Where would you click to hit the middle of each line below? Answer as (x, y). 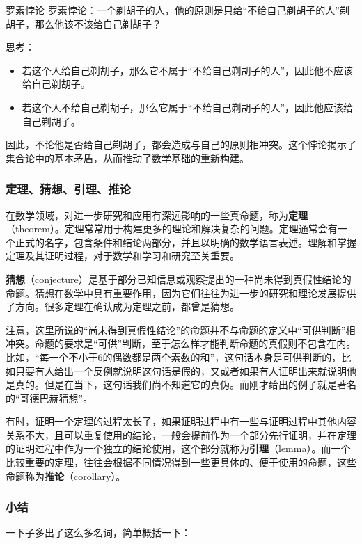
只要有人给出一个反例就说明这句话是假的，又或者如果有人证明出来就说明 (181, 370)
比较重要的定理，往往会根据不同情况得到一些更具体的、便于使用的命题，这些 (181, 462)
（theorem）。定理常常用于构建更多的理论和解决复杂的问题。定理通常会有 (172, 229)
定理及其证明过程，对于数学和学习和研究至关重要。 (123, 256)
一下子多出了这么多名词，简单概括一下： (98, 533)
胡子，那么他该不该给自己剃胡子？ (84, 23)
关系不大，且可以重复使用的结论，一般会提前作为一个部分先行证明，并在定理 (181, 434)
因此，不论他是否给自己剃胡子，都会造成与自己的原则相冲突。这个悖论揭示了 (181, 144)
